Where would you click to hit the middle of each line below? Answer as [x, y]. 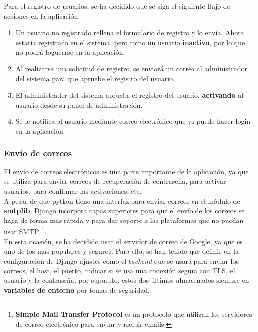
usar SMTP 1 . [25, 231]
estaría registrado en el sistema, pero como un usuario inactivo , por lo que [130, 42]
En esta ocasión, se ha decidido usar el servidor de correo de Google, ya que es [123, 241]
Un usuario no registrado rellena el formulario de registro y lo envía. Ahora [130, 32]
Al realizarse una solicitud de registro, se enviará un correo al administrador [131, 68]
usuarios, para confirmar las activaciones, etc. [73, 191]
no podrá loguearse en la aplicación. [70, 52]
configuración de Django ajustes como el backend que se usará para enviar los [122, 260]
